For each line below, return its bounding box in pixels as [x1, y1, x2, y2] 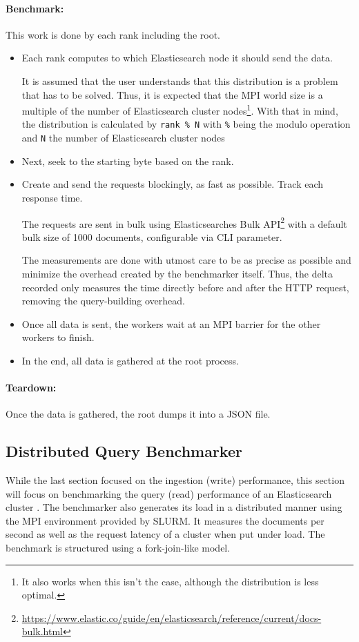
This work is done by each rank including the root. [6, 27, 221, 41]
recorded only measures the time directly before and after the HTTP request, [21, 280, 349, 294]
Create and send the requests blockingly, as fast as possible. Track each [21, 177, 324, 191]
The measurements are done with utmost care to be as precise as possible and [21, 253, 351, 267]
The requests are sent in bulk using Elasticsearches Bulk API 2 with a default [21, 214, 347, 231]
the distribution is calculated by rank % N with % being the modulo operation [21, 117, 351, 131]
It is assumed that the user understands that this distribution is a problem [21, 73, 338, 88]
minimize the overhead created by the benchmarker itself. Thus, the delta [21, 266, 333, 280]
